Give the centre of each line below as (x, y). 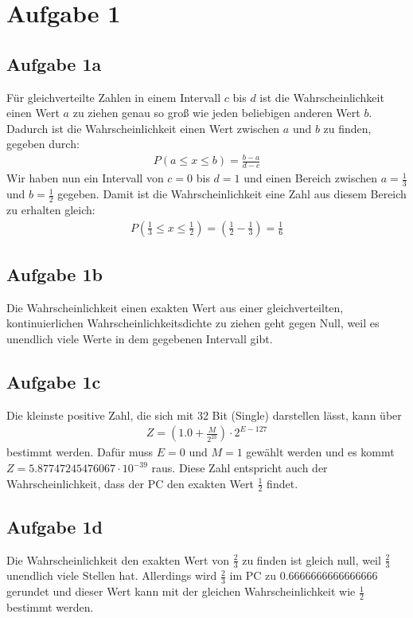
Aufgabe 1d (55, 526)
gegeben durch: (43, 144)
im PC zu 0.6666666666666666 (304, 575)
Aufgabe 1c (54, 381)
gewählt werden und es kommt (320, 452)
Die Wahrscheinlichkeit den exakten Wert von (118, 559)
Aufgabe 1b (55, 274)
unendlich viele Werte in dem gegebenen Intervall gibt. (140, 338)
